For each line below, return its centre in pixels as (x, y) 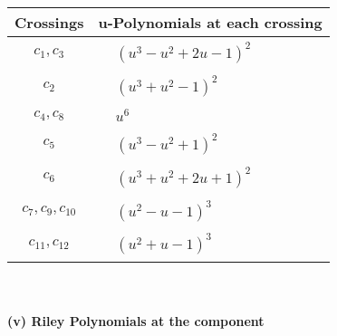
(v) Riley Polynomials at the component (136, 321)
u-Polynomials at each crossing (210, 22)
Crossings (49, 22)
